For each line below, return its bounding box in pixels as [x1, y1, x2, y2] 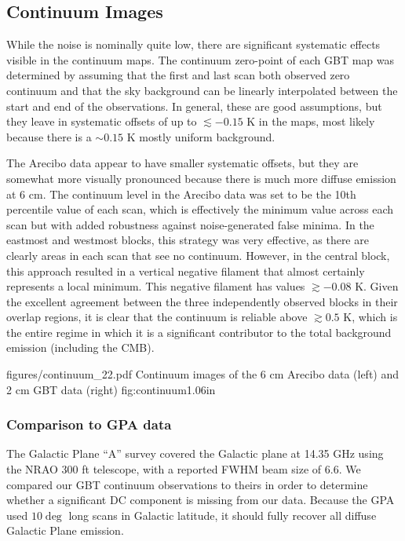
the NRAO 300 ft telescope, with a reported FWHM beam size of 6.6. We [6, 461, 361, 477]
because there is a [6, 128, 92, 144]
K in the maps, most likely [246, 113, 375, 130]
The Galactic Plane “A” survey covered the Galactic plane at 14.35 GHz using [6, 445, 384, 462]
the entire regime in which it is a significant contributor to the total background [6, 324, 392, 340]
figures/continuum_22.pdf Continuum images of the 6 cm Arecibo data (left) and [6, 366, 399, 382]
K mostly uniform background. [126, 128, 275, 144]
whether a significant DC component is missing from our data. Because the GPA [6, 492, 395, 508]
